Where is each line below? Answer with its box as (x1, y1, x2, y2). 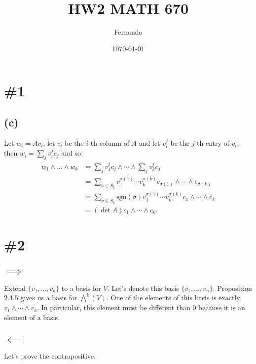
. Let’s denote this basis (107, 283, 179, 293)
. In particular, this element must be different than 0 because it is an (37, 302, 245, 313)
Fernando (114, 27, 143, 37)
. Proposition (213, 283, 252, 293)
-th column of (88, 137, 129, 148)
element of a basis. (4, 312, 60, 322)
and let (139, 137, 160, 148)
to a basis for (61, 283, 101, 293)
